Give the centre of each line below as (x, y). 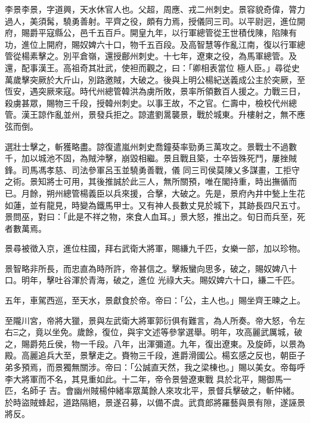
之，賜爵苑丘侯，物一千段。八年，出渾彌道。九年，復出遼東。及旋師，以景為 (155, 343)
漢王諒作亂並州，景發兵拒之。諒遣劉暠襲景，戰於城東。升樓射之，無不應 (163, 114)
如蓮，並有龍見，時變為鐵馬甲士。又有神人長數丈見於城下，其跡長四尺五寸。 (155, 205)
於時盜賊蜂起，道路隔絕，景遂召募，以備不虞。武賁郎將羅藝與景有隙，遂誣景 (155, 402)
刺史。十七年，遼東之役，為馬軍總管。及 (217, 56)
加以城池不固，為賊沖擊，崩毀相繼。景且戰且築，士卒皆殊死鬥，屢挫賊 (159, 158)
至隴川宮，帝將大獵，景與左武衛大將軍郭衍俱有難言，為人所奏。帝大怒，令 (151, 320)
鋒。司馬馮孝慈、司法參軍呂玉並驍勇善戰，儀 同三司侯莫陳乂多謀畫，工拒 (148, 169)
